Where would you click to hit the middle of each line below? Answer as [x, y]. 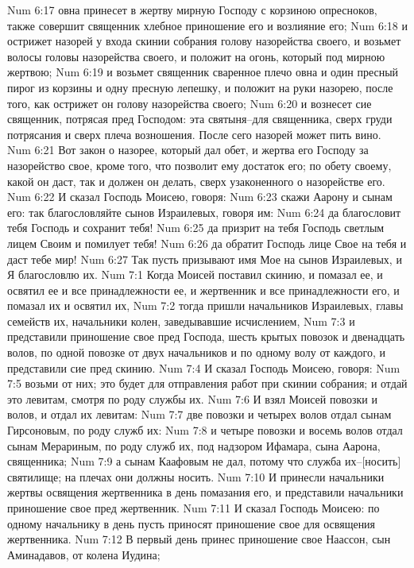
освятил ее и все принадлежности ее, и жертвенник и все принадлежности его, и [203, 290]
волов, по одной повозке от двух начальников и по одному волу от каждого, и [197, 352]
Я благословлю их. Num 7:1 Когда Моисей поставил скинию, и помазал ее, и [195, 274]
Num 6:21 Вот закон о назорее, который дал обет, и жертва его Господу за [188, 150]
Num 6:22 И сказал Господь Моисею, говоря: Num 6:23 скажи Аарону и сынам [200, 197]
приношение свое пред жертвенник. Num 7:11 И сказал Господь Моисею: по [193, 508]
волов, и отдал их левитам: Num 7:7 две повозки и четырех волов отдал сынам [199, 414]
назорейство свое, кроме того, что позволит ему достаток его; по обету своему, [199, 165]
